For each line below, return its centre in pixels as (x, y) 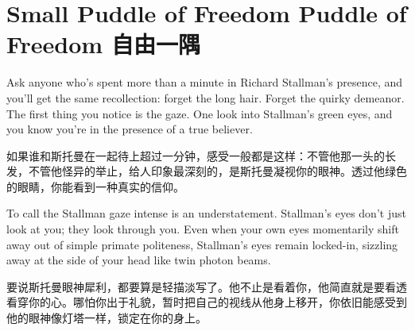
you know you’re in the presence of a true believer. (130, 129)
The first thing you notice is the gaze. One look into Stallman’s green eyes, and (200, 113)
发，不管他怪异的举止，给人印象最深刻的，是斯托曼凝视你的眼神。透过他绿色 (207, 171)
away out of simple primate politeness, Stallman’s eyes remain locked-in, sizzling (202, 244)
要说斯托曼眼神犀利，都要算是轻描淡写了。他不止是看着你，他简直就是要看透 (207, 286)
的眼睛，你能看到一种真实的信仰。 (95, 186)
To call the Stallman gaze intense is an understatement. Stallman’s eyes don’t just (206, 213)
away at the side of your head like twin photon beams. (139, 260)
